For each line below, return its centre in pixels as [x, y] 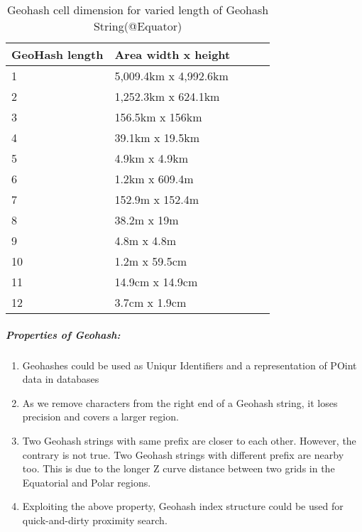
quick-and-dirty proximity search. [95, 520]
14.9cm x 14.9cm [156, 282]
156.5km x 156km [158, 117]
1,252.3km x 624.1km [167, 96]
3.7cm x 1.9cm [150, 302]
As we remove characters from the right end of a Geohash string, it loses [180, 402]
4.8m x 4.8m [146, 240]
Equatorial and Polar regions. [87, 482]
